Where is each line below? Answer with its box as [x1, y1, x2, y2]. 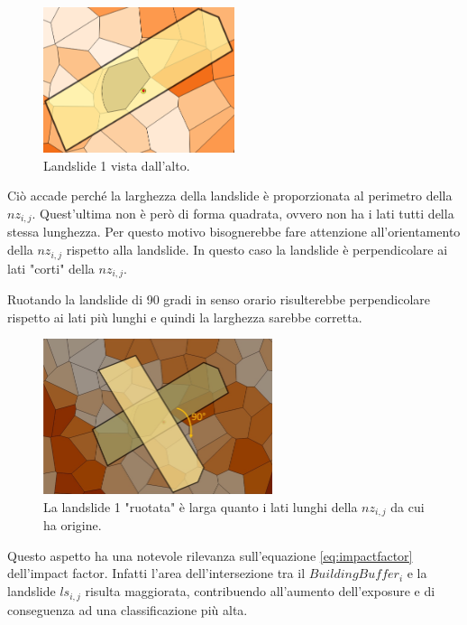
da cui [390, 497, 425, 516]
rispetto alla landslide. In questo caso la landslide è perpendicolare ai [66, 240, 448, 259]
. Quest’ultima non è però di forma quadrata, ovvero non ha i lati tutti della [32, 204, 454, 223]
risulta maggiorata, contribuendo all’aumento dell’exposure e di [85, 582, 435, 601]
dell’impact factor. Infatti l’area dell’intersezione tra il [7, 564, 306, 583]
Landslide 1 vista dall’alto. [43, 155, 190, 174]
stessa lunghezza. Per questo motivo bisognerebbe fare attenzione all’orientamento [7, 222, 461, 241]
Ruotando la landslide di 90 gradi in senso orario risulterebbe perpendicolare [7, 289, 431, 308]
